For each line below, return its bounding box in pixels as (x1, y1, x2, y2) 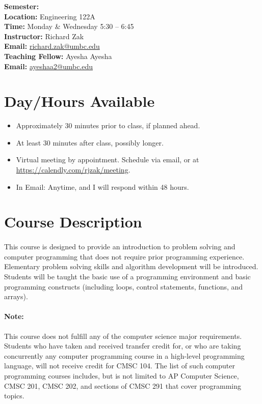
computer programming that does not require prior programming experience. (4, 251, 245, 262)
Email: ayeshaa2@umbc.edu (4, 61, 93, 71)
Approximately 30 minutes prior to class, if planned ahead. (16, 120, 200, 131)
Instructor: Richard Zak (4, 31, 84, 41)
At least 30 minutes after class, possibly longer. (16, 137, 164, 148)
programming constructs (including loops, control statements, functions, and (4, 281, 243, 292)
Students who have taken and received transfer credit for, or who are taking (4, 340, 241, 351)
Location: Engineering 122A (4, 11, 95, 21)
